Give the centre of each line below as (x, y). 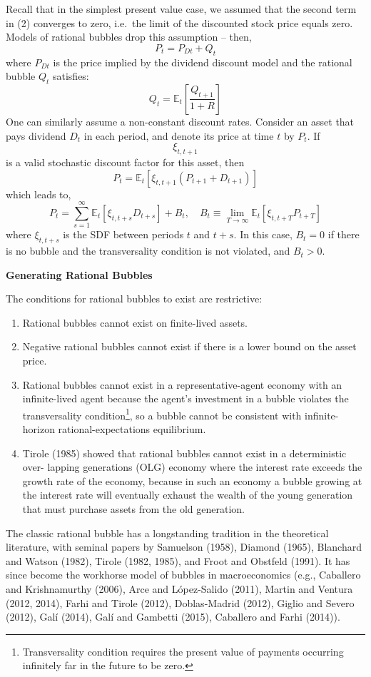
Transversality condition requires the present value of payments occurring (183, 651)
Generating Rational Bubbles (79, 274)
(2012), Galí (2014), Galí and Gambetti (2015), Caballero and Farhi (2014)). (173, 617)
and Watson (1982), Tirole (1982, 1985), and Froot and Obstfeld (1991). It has (178, 560)
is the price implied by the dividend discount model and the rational (203, 62)
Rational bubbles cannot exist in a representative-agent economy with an (182, 384)
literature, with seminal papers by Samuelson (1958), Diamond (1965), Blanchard (184, 547)
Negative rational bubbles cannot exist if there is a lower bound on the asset (189, 346)
